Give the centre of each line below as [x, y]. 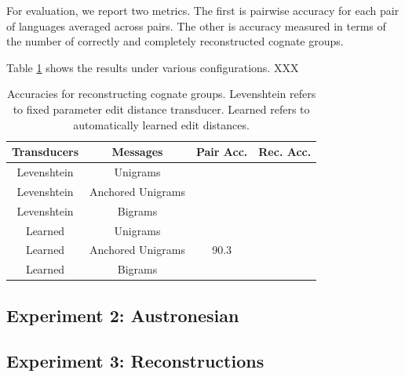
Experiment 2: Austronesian [123, 315]
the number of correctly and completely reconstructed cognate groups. [175, 41]
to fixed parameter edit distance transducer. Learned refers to [161, 109]
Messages [137, 152]
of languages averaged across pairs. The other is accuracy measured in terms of [196, 25]
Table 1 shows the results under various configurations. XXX [153, 67]
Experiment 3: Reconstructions [135, 361]
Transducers [46, 152]
